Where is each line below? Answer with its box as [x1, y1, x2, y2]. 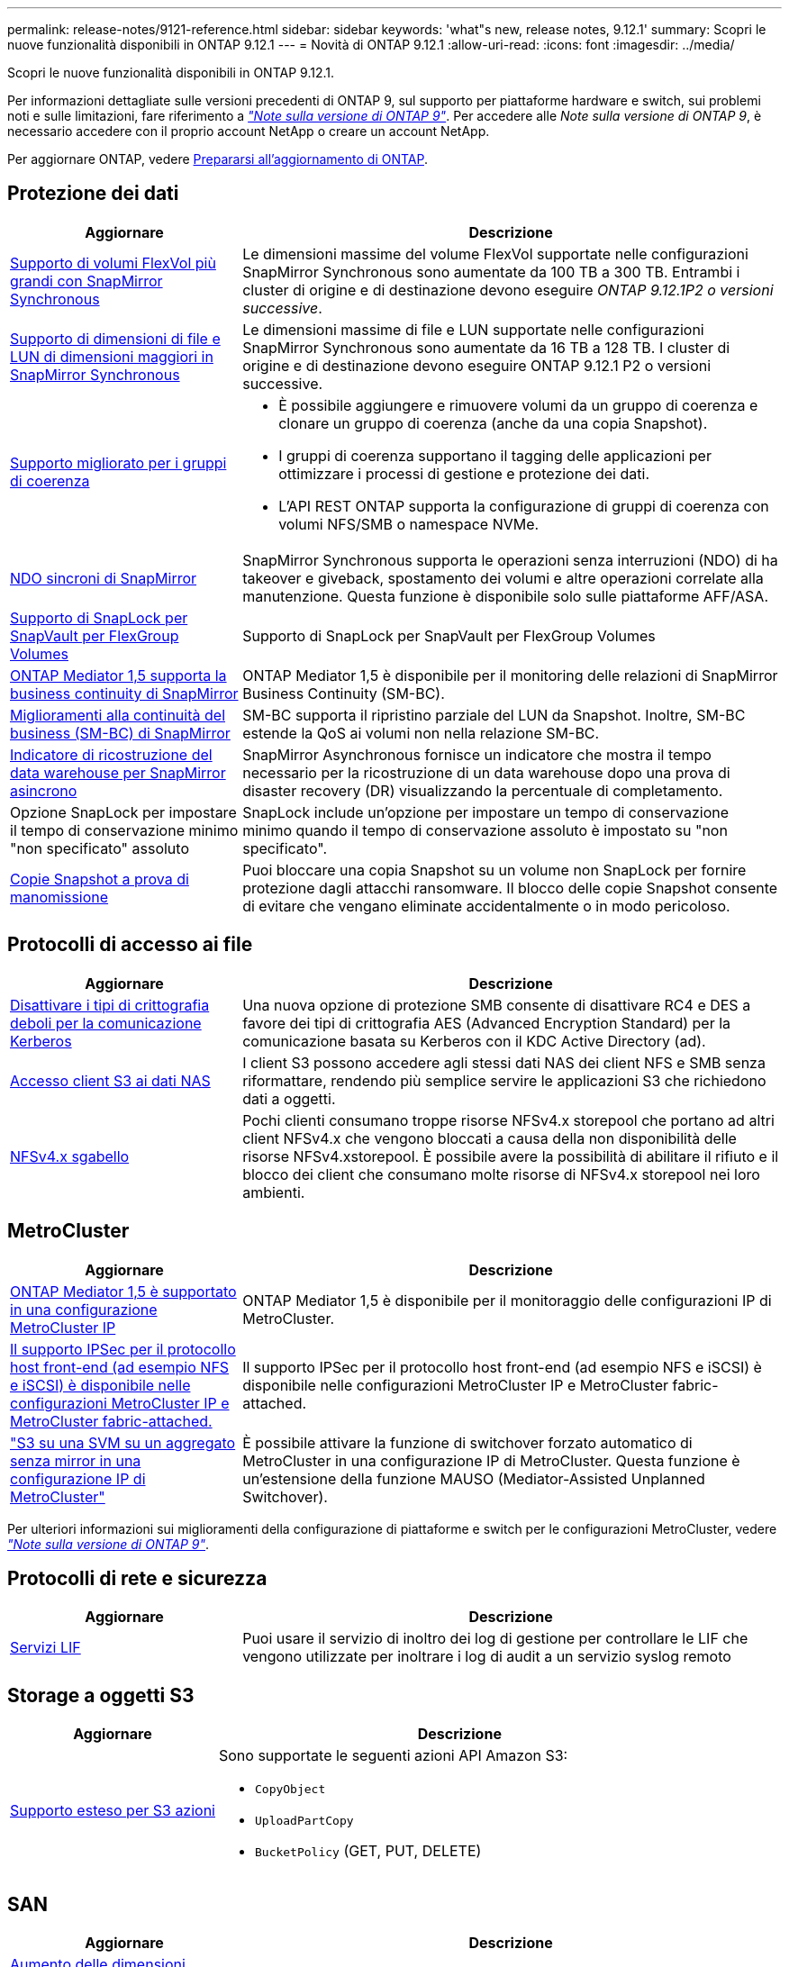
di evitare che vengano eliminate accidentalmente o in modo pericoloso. [242, 896, 730, 915]
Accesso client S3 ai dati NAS [10, 1071, 211, 1090]
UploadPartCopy [254, 1814, 354, 1828]
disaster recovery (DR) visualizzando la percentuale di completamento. [242, 781, 723, 800]
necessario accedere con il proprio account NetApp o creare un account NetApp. [7, 123, 490, 139]
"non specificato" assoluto [10, 838, 189, 857]
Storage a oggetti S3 [7, 1683, 195, 1707]
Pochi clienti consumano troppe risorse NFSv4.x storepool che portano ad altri [242, 1110, 775, 1129]
